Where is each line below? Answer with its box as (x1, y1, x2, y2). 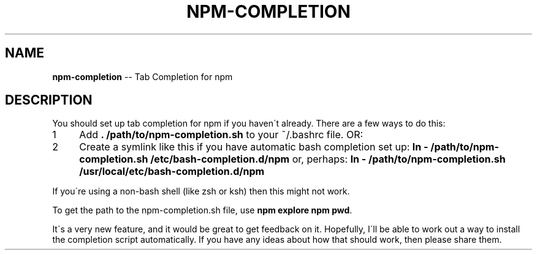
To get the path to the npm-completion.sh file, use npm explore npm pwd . (52, 205, 352, 216)
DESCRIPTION (5, 92, 93, 108)
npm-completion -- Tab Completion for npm (52, 71, 233, 82)
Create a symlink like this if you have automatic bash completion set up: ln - (79, 141, 428, 153)
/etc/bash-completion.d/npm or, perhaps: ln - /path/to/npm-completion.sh (150, 153, 506, 166)
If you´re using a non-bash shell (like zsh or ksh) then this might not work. (52, 186, 350, 197)
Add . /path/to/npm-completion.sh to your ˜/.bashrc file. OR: (79, 128, 364, 141)
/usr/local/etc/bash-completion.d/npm (79, 165, 265, 178)
